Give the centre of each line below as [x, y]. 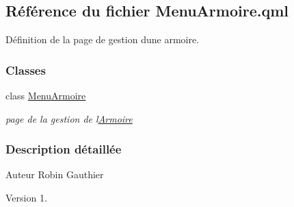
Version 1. [26, 198]
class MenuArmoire [46, 96]
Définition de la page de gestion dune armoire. [103, 39]
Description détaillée [64, 149]
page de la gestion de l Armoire [69, 118]
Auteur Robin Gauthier [55, 174]
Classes [26, 70]
